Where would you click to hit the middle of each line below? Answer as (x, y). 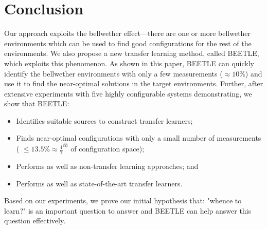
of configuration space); (108, 149)
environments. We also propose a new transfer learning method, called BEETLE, (132, 53)
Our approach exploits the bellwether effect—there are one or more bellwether (128, 33)
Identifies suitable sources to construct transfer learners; (104, 120)
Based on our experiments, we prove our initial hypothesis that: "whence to (123, 201)
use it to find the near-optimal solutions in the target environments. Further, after (134, 83)
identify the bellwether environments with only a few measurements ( (113, 73)
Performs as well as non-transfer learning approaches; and (107, 166)
